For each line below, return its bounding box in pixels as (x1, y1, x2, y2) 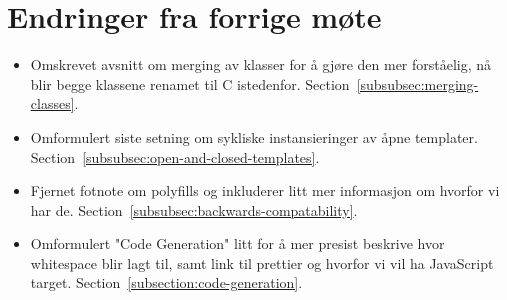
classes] (30, 93, 75, 114)
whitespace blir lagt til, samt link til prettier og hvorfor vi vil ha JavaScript (30, 252, 494, 273)
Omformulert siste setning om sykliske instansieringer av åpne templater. (30, 126, 478, 147)
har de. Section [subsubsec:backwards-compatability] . (30, 199, 358, 220)
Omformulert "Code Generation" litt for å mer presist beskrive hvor (30, 233, 445, 254)
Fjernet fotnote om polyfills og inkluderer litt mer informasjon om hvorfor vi (30, 180, 500, 201)
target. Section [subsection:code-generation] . (30, 272, 303, 293)
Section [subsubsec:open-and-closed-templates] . (30, 146, 320, 167)
